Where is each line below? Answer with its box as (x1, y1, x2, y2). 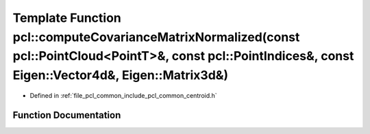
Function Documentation (12, 109, 121, 121)
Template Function (12, 10, 121, 25)
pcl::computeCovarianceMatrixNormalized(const (12, 29, 300, 44)
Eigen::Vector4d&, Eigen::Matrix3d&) (12, 68, 229, 83)
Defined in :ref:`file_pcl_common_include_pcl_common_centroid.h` (29, 91, 217, 99)
